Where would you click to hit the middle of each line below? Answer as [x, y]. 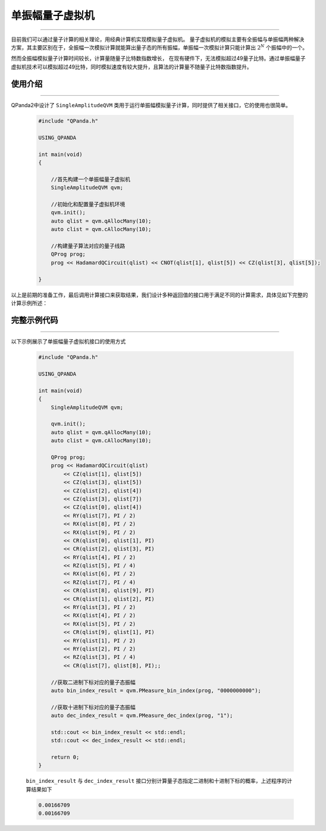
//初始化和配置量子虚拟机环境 [88, 204]
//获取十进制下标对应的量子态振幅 [93, 707]
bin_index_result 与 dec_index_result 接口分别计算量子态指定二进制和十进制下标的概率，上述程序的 [156, 781]
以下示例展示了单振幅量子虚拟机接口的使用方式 [68, 342]
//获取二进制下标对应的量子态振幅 [93, 682]
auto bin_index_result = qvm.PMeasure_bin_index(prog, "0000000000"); [156, 690]
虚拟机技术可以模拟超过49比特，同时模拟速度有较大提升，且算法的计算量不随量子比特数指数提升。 [131, 67]
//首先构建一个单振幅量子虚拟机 [91, 179]
